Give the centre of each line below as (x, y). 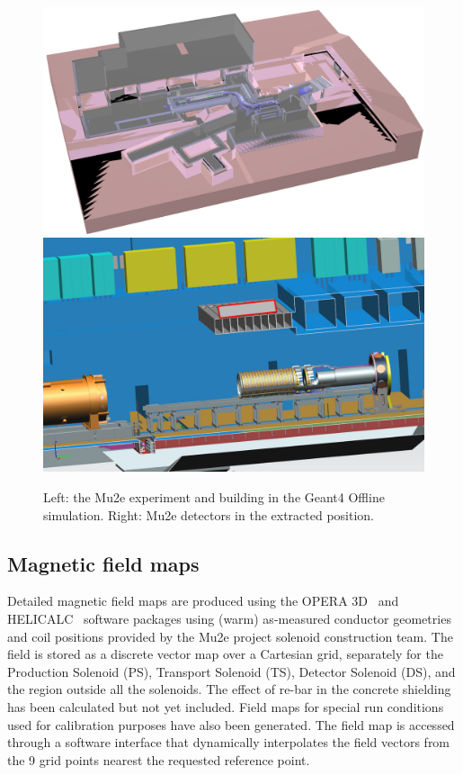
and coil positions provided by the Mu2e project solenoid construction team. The (230, 636)
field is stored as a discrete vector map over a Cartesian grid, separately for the (225, 654)
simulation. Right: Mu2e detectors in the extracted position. (209, 514)
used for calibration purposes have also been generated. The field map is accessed (231, 724)
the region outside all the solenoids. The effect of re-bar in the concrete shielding (229, 689)
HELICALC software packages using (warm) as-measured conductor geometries (229, 618)
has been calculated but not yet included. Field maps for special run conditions (226, 706)
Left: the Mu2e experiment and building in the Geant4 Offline (214, 496)
